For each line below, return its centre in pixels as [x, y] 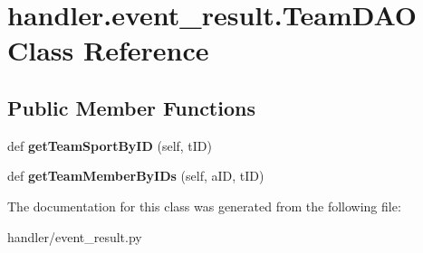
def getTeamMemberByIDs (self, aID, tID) [136, 176]
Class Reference [108, 50]
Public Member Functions [131, 107]
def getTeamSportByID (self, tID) [110, 145]
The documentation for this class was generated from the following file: [204, 206]
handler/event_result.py [75, 236]
